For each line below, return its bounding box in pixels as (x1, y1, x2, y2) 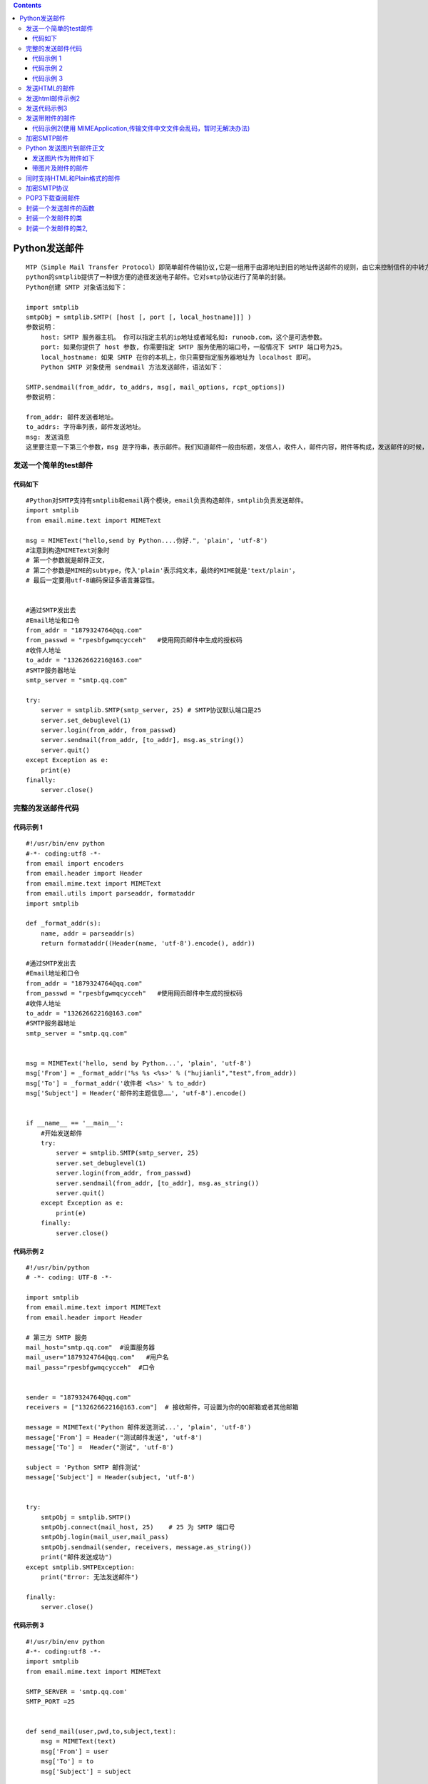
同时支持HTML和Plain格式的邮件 (26, 173, 121, 182)
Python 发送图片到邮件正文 (26, 143, 105, 153)
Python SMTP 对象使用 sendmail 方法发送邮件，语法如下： (40, 363, 224, 371)
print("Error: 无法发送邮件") (40, 1573, 139, 1581)
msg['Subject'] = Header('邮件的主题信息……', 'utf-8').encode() (26, 1089, 247, 1098)
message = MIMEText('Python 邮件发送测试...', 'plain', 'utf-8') (26, 1424, 252, 1431)
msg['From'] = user (40, 1747, 109, 1755)
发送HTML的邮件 (26, 84, 76, 93)
